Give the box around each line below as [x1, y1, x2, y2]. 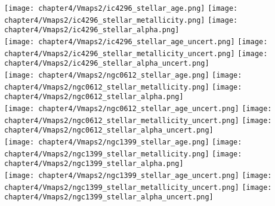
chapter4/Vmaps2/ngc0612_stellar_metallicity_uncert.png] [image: [4, 116, 272, 125]
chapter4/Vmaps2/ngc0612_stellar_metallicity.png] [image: [4, 82, 242, 91]
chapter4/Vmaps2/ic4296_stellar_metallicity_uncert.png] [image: [4, 49, 268, 58]
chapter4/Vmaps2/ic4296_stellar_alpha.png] [4, 26, 180, 35]
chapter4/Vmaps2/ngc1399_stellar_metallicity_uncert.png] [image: [4, 183, 272, 192]
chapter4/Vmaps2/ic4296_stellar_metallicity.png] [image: [4, 16, 238, 24]
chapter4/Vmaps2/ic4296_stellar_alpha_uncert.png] [4, 59, 209, 68]
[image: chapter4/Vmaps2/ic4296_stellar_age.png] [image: [4, 4, 238, 13]
